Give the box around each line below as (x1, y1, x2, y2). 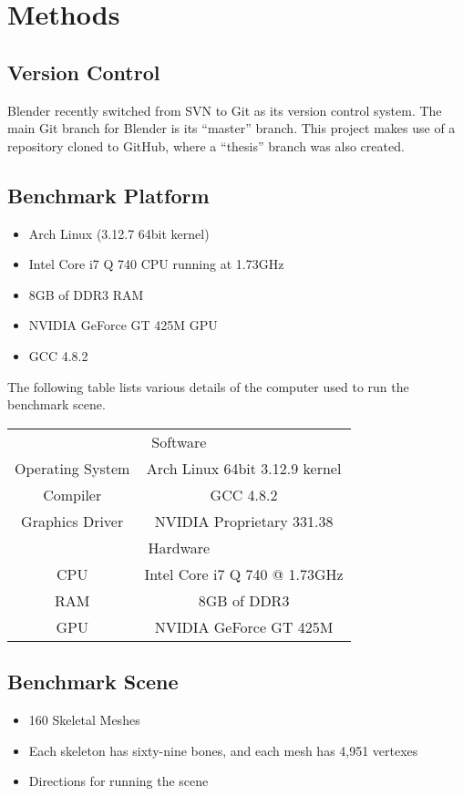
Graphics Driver (21, 510, 124, 532)
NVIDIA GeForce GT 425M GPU (28, 315, 218, 335)
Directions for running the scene (28, 771, 209, 791)
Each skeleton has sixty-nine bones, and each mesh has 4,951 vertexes (28, 740, 418, 760)
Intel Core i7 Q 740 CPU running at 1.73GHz (28, 254, 284, 274)
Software (151, 430, 207, 452)
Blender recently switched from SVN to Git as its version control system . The (7, 100, 442, 119)
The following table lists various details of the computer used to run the (7, 377, 409, 396)
